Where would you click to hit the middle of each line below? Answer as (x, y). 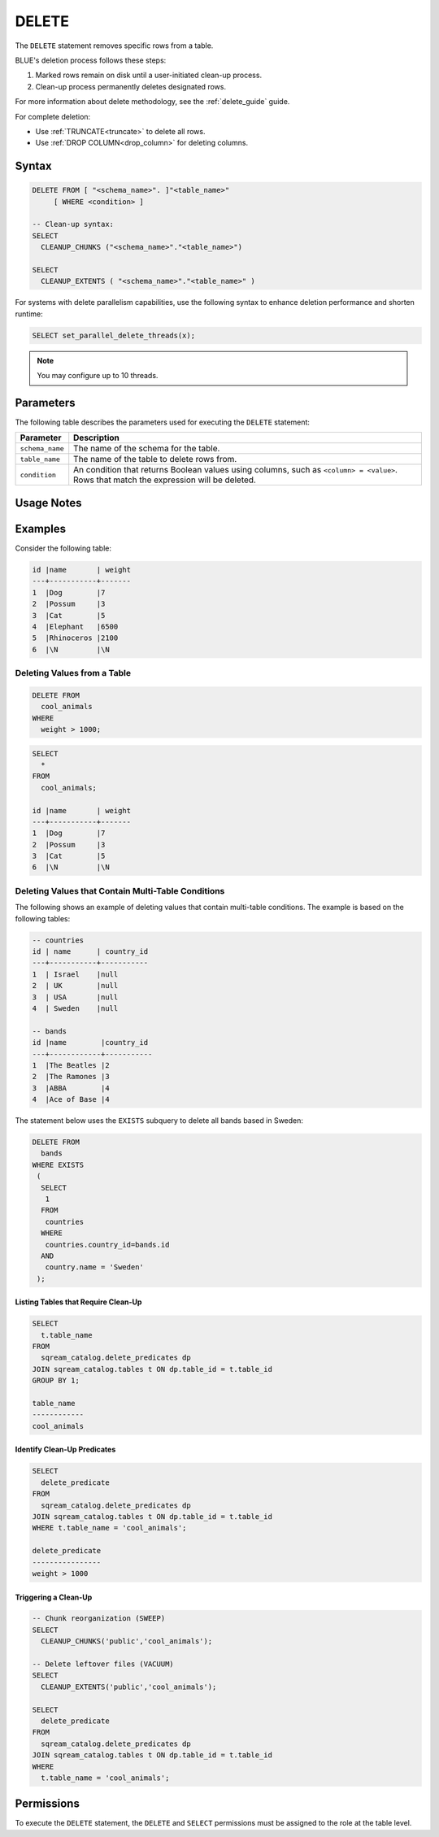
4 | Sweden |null (75, 1008)
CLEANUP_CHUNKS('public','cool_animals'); (127, 1641)
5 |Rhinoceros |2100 (75, 638)
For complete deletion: (53, 116)
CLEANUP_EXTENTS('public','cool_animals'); (129, 1687)
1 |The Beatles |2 (71, 1065)
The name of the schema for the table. (147, 449)
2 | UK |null (75, 986)
